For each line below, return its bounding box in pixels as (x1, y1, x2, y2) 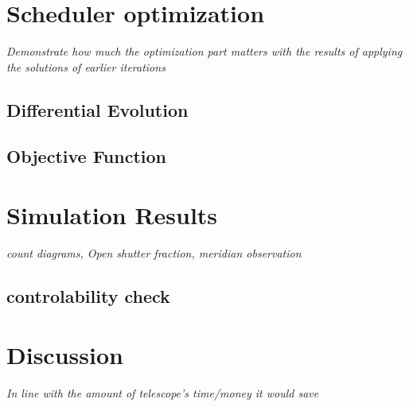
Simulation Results (6, 199, 218, 231)
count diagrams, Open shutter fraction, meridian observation (6, 245, 302, 261)
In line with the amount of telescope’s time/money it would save (6, 384, 319, 401)
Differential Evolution (6, 97, 189, 122)
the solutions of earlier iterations (6, 58, 166, 75)
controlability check (6, 283, 170, 308)
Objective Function (6, 144, 167, 169)
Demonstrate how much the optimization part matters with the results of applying (6, 43, 403, 60)
